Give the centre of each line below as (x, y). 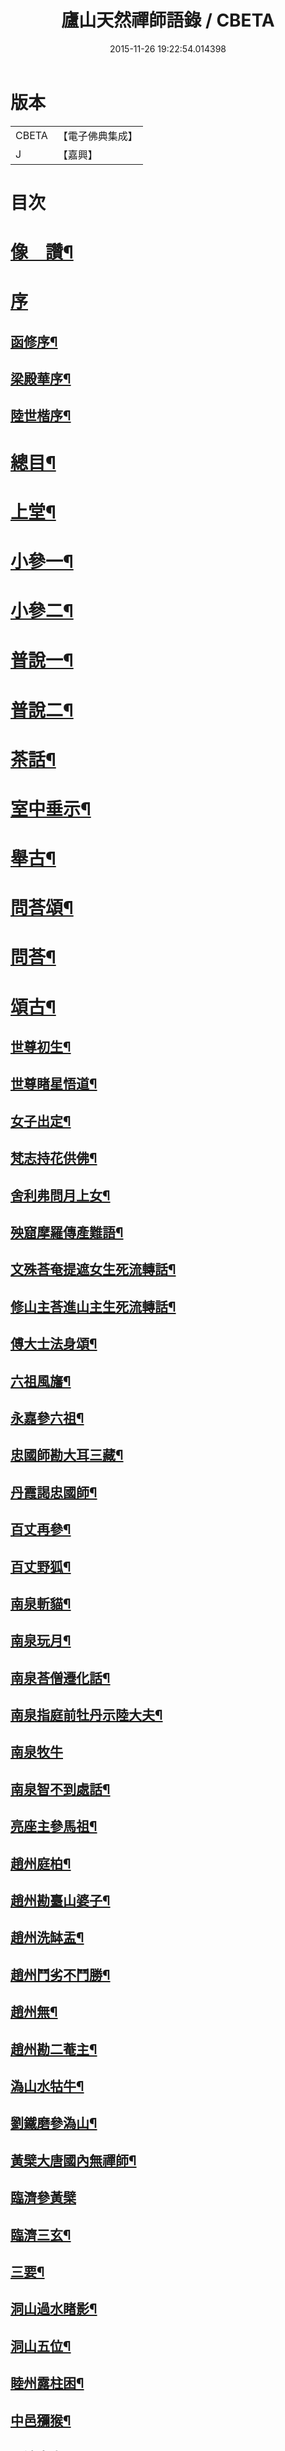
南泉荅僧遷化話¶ (60, 1677)
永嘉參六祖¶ (47, 1417)
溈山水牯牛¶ (47, 2086)
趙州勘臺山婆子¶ (60, 1901)
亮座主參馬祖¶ (54, 1826)
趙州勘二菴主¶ (54, 2049)
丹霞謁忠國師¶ (54, 1492)
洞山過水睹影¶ (54, 2309)
